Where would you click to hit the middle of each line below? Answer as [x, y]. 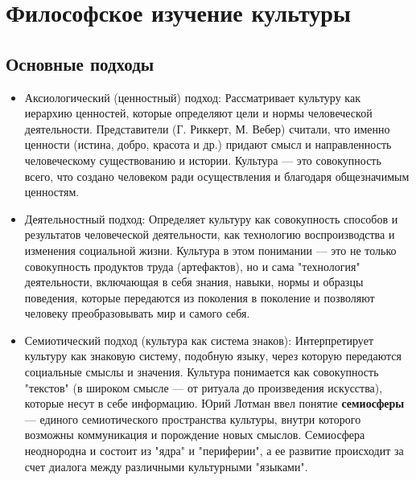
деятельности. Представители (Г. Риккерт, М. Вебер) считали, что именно [207, 128]
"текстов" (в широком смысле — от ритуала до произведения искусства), [204, 387]
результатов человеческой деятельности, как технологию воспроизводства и [210, 234]
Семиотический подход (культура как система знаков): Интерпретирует [199, 340]
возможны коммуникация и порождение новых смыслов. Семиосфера [195, 435]
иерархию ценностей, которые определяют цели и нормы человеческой [198, 113]
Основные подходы [80, 63]
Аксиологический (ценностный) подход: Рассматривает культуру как [192, 97]
